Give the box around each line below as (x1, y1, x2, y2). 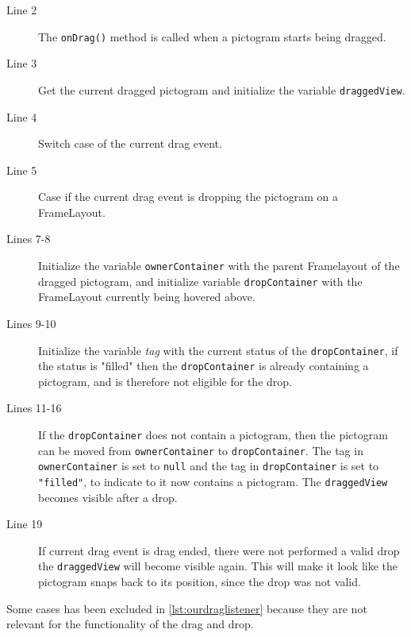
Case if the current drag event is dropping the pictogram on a (38, 188, 338, 205)
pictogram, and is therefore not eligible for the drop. (38, 373, 292, 389)
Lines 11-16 (6, 400, 62, 416)
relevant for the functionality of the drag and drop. (6, 616, 254, 632)
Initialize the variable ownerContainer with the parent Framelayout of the (38, 257, 400, 274)
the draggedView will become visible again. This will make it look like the (38, 558, 398, 574)
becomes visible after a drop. (38, 488, 178, 505)
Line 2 (6, 2, 37, 17)
